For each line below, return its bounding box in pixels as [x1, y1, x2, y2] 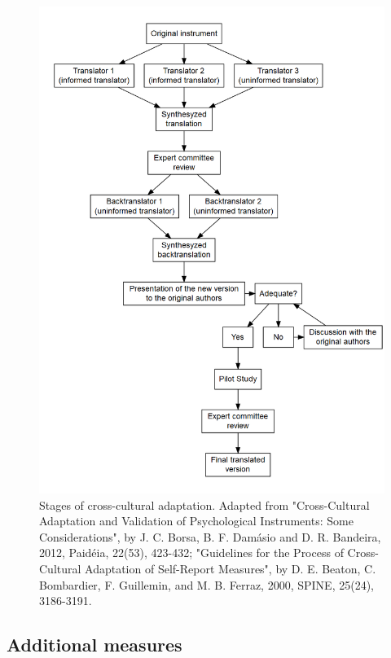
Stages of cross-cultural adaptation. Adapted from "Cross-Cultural [39, 496, 370, 513]
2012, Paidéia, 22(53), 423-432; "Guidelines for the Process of [39, 544, 344, 561]
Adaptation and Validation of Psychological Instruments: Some [39, 512, 354, 529]
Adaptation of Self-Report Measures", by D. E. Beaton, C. [85, 560, 376, 577]
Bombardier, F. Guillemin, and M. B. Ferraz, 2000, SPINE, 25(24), [39, 576, 374, 593]
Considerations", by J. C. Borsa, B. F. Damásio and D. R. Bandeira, [39, 528, 381, 545]
